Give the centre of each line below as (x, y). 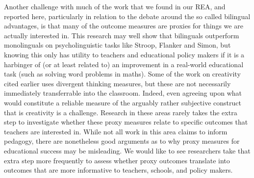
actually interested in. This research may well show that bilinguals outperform (122, 35)
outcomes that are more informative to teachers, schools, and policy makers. (118, 170)
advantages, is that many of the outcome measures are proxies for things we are (124, 26)
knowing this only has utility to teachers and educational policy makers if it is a (124, 54)
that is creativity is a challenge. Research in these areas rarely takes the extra (121, 112)
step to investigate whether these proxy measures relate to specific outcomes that (126, 122)
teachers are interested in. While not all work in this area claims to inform (116, 131)
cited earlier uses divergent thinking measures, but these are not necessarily (117, 83)
